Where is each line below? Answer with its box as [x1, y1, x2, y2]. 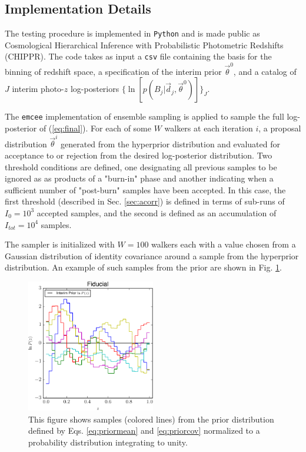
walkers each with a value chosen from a [151, 238, 296, 250]
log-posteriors [70, 83, 119, 95]
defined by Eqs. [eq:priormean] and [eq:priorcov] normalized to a [28, 424, 260, 437]
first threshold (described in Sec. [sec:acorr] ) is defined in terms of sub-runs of [5, 195, 285, 207]
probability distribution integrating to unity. [28, 435, 188, 448]
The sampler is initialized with [5, 238, 115, 250]
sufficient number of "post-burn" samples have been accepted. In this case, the [5, 183, 286, 196]
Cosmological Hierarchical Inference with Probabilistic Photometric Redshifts [5, 38, 284, 51]
